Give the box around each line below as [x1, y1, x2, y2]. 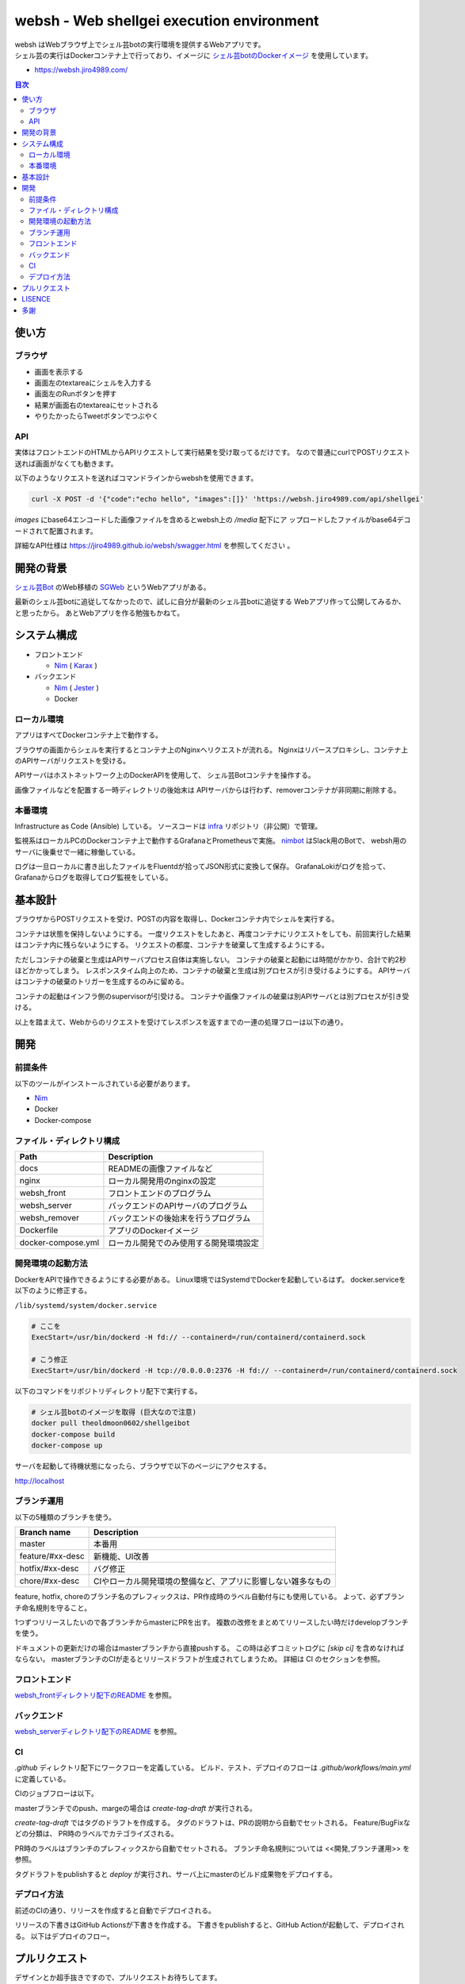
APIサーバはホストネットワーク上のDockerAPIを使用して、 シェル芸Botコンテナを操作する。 [14, 771, 316, 780]
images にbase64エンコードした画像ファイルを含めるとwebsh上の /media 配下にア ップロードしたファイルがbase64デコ [14, 515, 411, 525]
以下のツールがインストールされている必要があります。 [14, 1079, 194, 1088]
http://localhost [14, 1476, 65, 1486]
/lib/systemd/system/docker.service [14, 1301, 158, 1309]
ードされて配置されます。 [14, 526, 98, 536]
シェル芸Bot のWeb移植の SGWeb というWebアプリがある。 [14, 582, 211, 591]
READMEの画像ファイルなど [108, 1163, 213, 1174]
